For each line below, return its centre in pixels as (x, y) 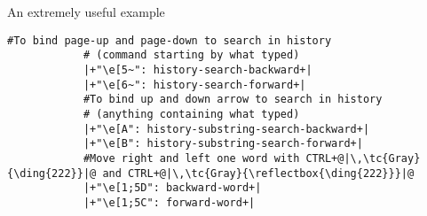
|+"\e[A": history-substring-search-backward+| (226, 129)
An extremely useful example (86, 12)
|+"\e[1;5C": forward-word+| (169, 202)
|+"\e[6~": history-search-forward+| (194, 85)
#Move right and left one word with (191, 158)
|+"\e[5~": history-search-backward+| (198, 69)
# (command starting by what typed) (191, 55)
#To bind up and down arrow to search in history (233, 100)
